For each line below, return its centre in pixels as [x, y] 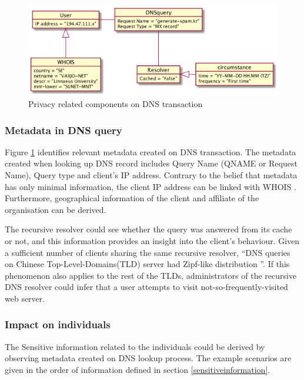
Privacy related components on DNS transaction [116, 104]
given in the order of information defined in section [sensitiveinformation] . [138, 369]
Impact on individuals [58, 324]
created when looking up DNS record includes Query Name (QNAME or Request [151, 163]
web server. [25, 298]
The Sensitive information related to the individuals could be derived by [135, 346]
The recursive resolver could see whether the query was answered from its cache [148, 229]
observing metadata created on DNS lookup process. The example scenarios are [148, 358]
